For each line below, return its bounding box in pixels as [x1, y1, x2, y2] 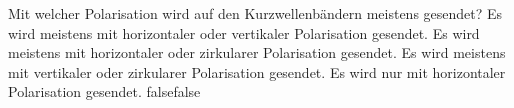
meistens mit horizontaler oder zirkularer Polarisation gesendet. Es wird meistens [8, 42, 506, 63]
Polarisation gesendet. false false [8, 81, 201, 102]
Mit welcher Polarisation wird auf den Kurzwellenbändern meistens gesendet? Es [8, 3, 503, 23]
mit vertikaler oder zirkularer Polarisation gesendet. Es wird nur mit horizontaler [8, 61, 506, 82]
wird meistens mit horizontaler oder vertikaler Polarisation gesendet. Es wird [8, 22, 480, 43]
